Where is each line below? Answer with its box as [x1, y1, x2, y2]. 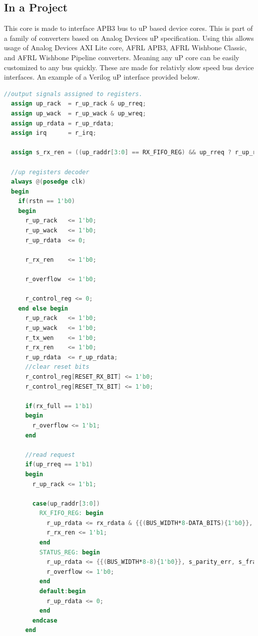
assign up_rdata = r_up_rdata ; [11, 119, 114, 127]
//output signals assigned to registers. [4, 90, 143, 98]
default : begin [39, 588, 86, 595]
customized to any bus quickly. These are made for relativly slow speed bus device [4, 62, 254, 72]
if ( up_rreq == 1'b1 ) [25, 461, 93, 468]
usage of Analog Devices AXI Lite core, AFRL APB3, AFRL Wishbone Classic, [4, 42, 247, 53]
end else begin [18, 305, 68, 312]
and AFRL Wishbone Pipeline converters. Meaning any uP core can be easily [4, 52, 240, 62]
